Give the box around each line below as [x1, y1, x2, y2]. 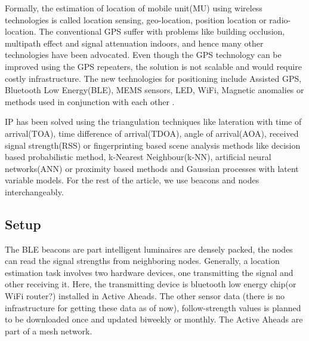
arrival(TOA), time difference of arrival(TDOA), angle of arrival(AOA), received [5, 127, 299, 139]
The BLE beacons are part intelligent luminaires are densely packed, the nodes [5, 242, 293, 255]
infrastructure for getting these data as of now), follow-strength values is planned [5, 301, 301, 314]
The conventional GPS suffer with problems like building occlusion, [39, 25, 285, 38]
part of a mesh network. [5, 324, 92, 337]
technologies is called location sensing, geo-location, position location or [5, 13, 267, 26]
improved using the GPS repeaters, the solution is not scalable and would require [5, 60, 302, 72]
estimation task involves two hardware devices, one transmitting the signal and [5, 266, 293, 278]
